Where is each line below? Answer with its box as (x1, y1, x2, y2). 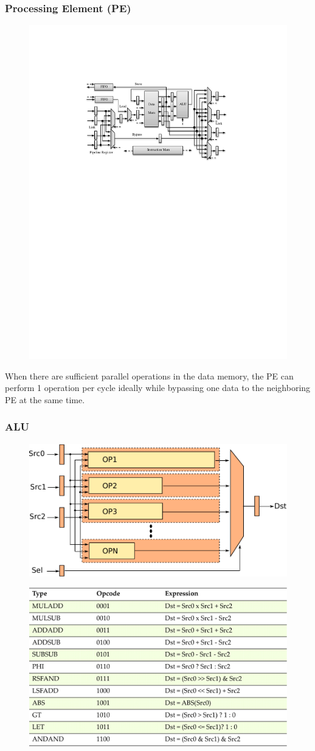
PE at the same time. (5, 393, 85, 406)
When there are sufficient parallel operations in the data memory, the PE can (5, 369, 294, 382)
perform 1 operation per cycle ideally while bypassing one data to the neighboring (5, 381, 311, 394)
